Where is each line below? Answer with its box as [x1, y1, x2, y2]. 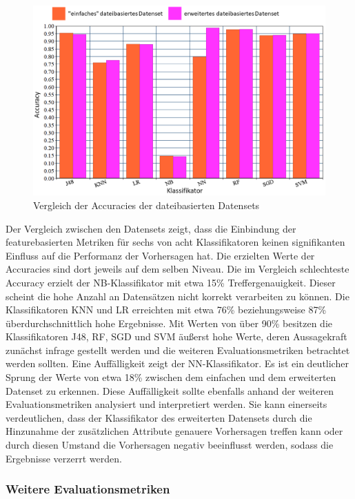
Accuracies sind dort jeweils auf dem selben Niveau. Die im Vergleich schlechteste [6, 262, 349, 276]
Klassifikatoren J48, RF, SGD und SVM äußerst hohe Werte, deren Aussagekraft [6, 329, 347, 344]
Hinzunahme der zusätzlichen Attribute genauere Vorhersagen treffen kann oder [6, 424, 343, 438]
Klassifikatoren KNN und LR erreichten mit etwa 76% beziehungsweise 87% [6, 302, 327, 317]
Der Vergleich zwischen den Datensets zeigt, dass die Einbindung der [6, 221, 296, 235]
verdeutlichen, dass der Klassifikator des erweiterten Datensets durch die [6, 410, 312, 424]
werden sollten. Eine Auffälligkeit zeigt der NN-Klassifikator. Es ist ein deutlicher [6, 356, 349, 371]
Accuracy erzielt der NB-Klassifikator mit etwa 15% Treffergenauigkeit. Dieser [6, 275, 336, 289]
